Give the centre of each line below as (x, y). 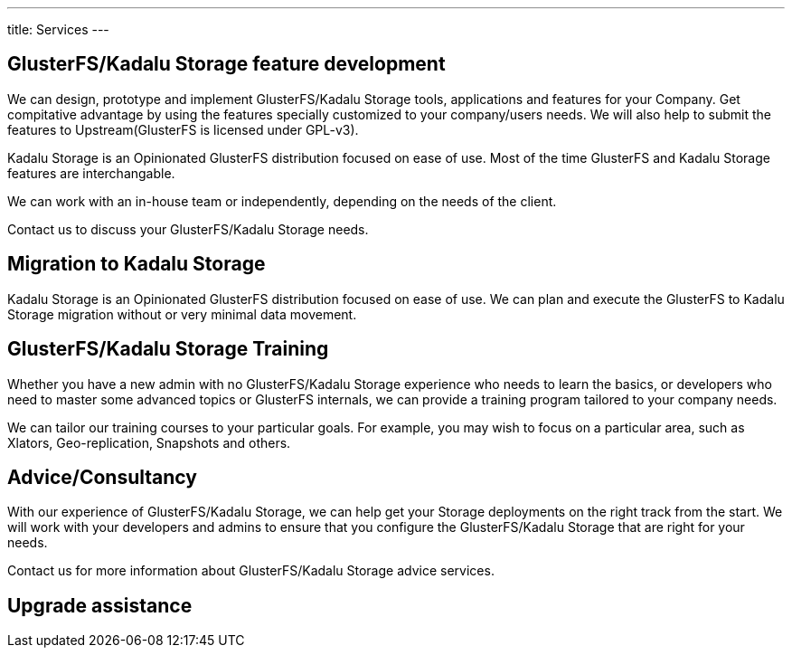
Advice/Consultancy (102, 477)
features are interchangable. (91, 173)
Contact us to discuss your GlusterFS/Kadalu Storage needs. (188, 229)
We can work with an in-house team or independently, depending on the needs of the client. (282, 201)
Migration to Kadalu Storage (137, 264)
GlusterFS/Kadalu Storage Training (168, 349)
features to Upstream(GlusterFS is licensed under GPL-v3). (183, 129)
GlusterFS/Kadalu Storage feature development (226, 64)
